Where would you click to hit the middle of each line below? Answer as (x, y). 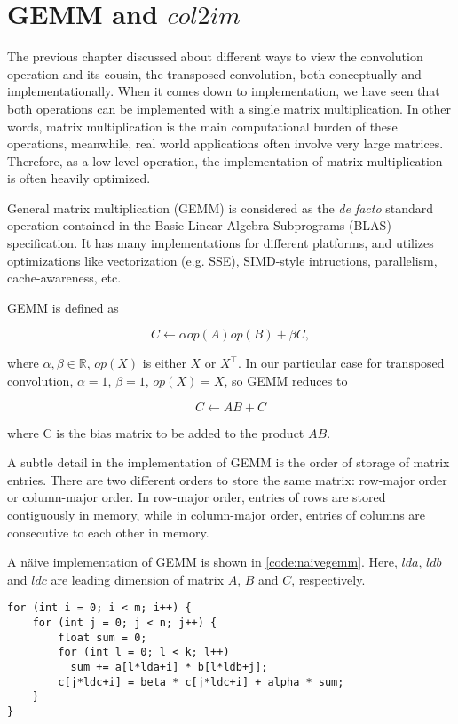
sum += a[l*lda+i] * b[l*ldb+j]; (169, 667)
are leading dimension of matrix (138, 579)
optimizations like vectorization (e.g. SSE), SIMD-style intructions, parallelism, (222, 260)
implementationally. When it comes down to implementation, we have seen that (224, 91)
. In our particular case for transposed (341, 363)
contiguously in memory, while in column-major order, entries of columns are (217, 514)
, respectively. (328, 579)
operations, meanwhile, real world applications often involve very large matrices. (225, 143)
